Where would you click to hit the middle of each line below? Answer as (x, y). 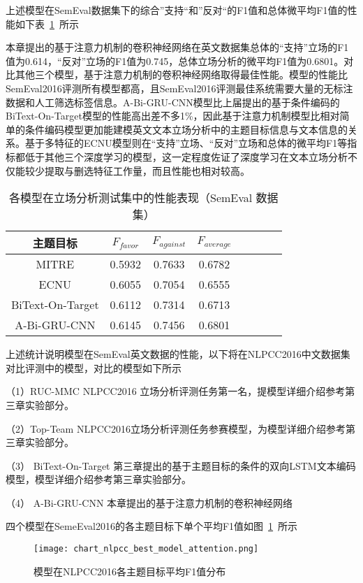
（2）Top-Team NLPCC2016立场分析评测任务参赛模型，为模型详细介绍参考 (176, 428)
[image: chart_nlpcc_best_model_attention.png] (146, 549)
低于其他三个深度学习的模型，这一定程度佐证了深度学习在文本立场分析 (186, 156)
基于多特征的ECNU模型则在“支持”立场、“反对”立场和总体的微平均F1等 (186, 143)
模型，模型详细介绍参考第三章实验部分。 (98, 479)
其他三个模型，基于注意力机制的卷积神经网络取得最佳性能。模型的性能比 (181, 74)
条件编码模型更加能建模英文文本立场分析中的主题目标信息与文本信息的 (186, 129)
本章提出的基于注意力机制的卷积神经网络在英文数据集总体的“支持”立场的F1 (177, 47)
